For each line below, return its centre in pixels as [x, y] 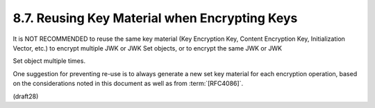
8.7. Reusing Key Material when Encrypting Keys [155, 18]
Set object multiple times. [49, 61]
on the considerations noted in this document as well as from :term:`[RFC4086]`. [128, 84]
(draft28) [26, 96]
